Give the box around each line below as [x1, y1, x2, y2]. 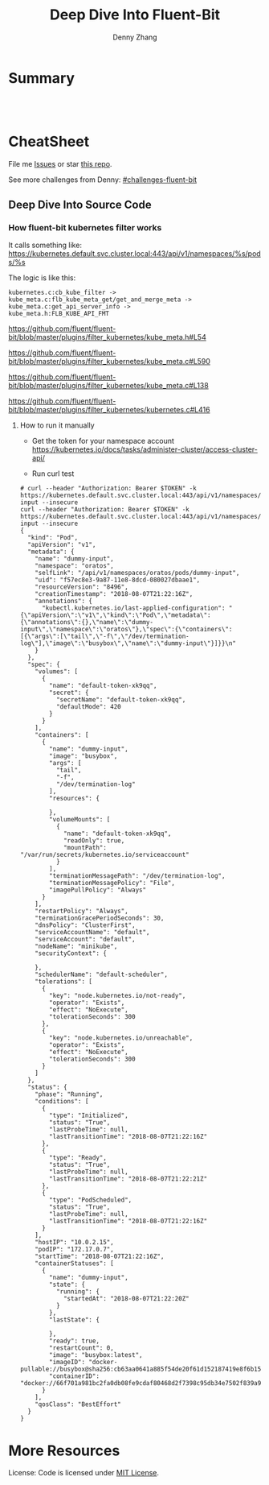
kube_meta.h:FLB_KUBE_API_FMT [8, 310, 110, 318]
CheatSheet [8, 132, 90, 151]
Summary [8, 68, 75, 87]
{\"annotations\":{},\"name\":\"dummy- [19, 618, 154, 627]
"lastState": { [49, 1316, 100, 1324]
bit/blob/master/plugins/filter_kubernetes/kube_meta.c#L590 [8, 357, 211, 366]
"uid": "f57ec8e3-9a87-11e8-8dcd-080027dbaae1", [35, 576, 201, 585]
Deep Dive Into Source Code [8, 198, 152, 212]
